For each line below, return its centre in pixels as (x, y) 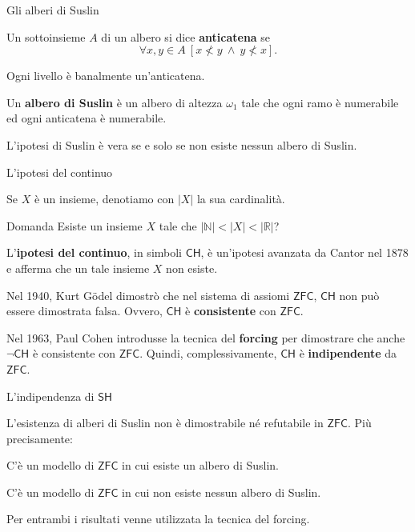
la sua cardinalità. (241, 199)
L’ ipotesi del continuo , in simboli (94, 252)
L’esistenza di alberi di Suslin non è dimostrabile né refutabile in (165, 423)
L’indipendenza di (50, 396)
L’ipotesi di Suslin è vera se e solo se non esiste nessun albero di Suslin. (182, 144)
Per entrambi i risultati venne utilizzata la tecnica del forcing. (158, 519)
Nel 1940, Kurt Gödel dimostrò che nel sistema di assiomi (148, 295)
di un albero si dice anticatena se (186, 36)
